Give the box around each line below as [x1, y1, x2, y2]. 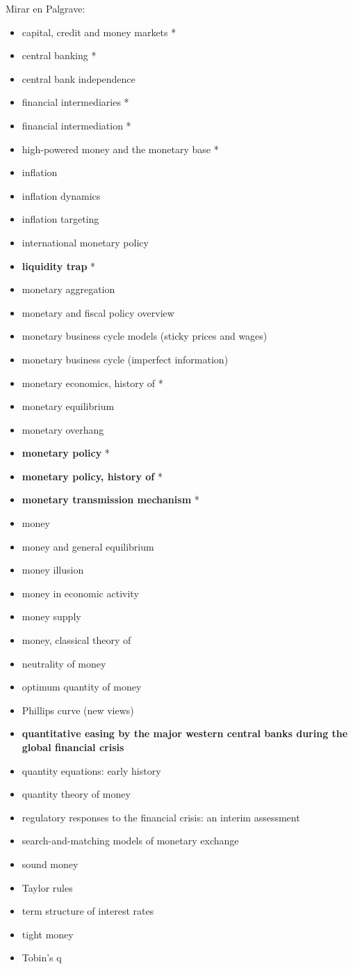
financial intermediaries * [22, 95, 129, 109]
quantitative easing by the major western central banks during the [22, 726, 348, 741]
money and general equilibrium [22, 539, 154, 553]
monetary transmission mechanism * [22, 492, 199, 507]
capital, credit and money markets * [22, 24, 176, 39]
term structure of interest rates [22, 904, 154, 918]
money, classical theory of [22, 633, 131, 647]
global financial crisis [22, 740, 124, 754]
